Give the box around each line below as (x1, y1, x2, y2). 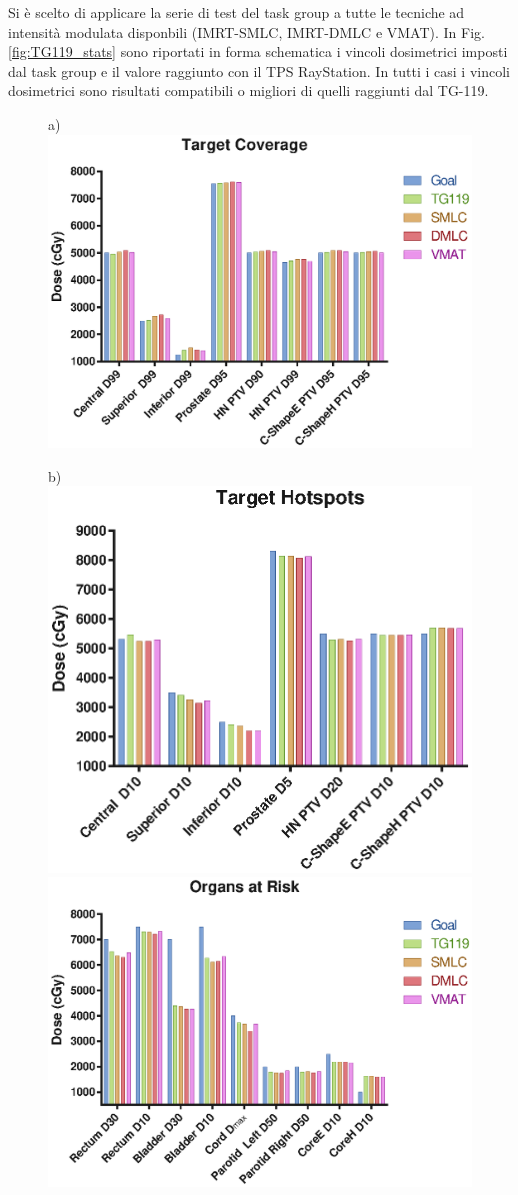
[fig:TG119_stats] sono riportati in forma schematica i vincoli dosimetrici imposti (8, 41, 508, 62)
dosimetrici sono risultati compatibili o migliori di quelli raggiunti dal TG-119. (8, 80, 489, 101)
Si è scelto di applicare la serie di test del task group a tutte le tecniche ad (8, 2, 465, 22)
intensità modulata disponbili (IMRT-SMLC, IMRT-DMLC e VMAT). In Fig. (8, 21, 485, 42)
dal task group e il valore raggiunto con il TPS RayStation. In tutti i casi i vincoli (8, 60, 510, 81)
